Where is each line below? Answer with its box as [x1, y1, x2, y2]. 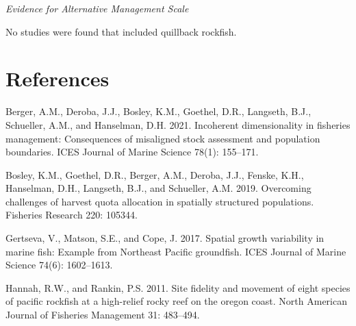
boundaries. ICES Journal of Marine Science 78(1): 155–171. [5, 145, 259, 159]
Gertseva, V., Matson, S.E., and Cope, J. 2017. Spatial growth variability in [5, 231, 325, 245]
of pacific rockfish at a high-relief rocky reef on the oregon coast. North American [5, 294, 347, 308]
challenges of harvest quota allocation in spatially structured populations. [5, 194, 314, 208]
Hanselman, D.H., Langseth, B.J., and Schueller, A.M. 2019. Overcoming [5, 181, 311, 195]
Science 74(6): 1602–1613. [5, 258, 113, 272]
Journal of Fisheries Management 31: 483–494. [5, 308, 200, 322]
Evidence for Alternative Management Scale [5, 1, 189, 15]
